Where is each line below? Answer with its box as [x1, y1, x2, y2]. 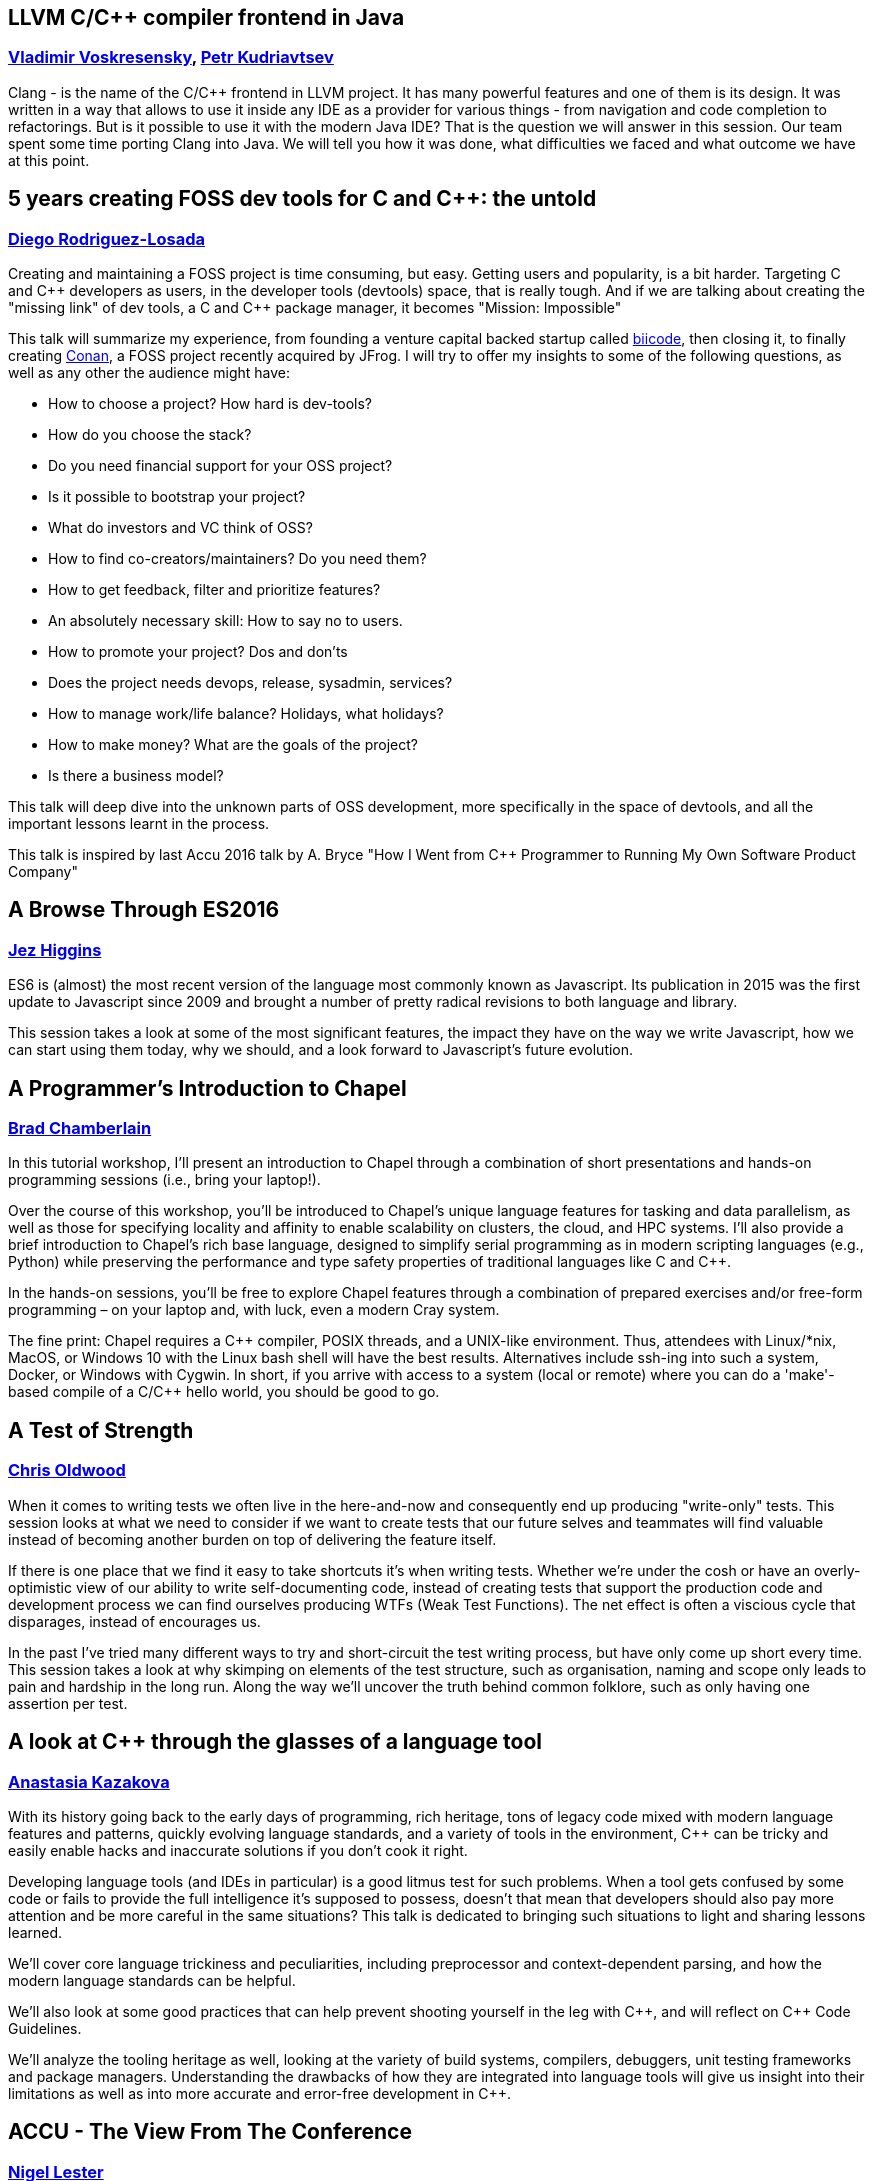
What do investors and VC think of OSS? [48, 519, 313, 537]
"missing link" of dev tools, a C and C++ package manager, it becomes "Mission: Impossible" [8, 299, 622, 317]
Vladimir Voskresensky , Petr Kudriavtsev [8, 47, 334, 68]
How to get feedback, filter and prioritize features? [48, 581, 381, 599]
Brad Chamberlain [8, 1118, 152, 1139]
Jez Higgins [8, 939, 102, 960]
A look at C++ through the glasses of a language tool [8, 1729, 543, 1755]
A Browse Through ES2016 [8, 897, 280, 923]
